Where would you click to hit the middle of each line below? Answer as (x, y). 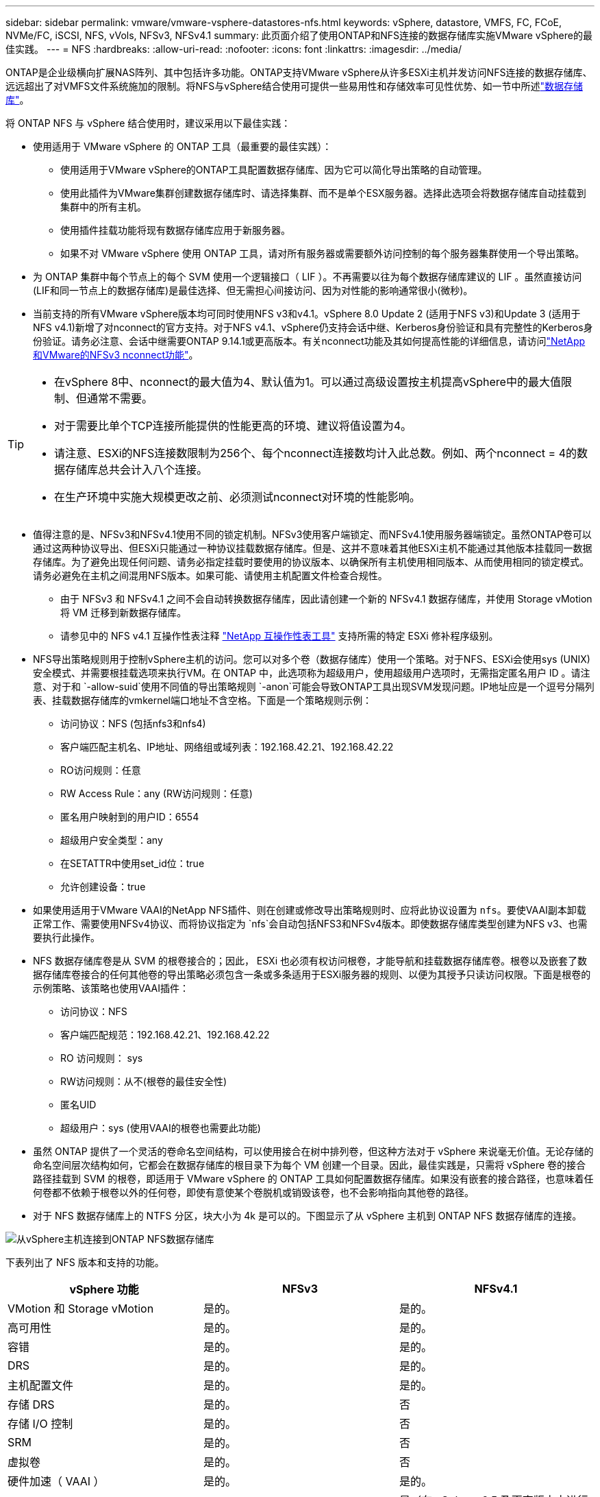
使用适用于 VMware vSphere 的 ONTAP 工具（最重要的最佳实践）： (183, 146)
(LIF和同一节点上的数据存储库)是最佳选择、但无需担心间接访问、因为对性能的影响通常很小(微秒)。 (253, 290)
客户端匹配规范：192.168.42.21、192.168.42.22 (165, 1035)
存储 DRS (31, 1404)
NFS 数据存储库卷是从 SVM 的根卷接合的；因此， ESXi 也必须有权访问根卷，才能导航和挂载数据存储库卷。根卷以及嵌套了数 (310, 961)
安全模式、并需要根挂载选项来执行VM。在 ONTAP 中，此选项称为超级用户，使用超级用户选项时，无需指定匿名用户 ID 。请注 (312, 673)
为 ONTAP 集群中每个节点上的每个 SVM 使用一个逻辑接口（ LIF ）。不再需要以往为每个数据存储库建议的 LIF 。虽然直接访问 (308, 277)
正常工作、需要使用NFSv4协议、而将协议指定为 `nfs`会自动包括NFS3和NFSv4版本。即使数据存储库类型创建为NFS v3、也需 (310, 924)
